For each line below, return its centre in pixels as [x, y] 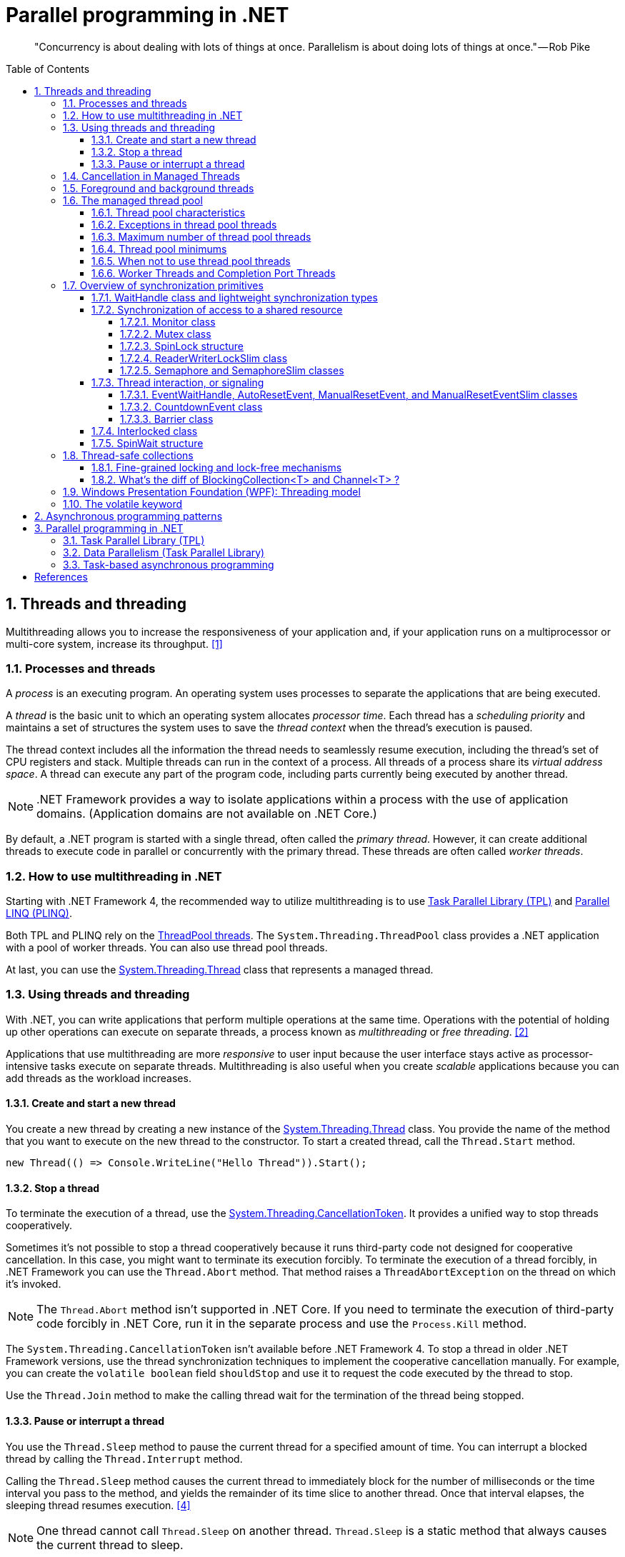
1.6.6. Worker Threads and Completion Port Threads [214, 273]
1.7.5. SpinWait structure [147, 443]
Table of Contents [48, 69]
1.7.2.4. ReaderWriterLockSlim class [204, 358]
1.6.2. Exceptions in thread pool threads [184, 224]
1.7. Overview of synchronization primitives [163, 285]
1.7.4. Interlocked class [145, 431]
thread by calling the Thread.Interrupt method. [124, 1458]
